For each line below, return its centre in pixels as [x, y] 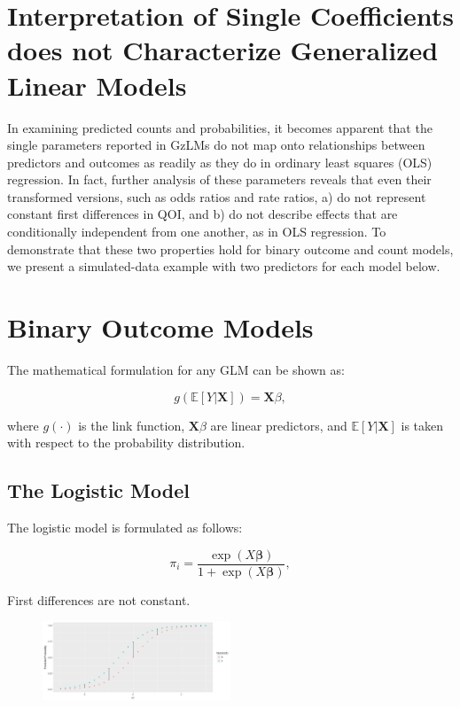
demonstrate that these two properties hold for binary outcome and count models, [230, 249]
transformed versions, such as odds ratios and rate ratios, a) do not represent [217, 196]
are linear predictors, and [279, 425]
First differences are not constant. [99, 599]
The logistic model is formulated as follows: [125, 527]
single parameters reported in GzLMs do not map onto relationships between [216, 145]
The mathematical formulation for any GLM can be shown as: [176, 369]
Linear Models [97, 85]
